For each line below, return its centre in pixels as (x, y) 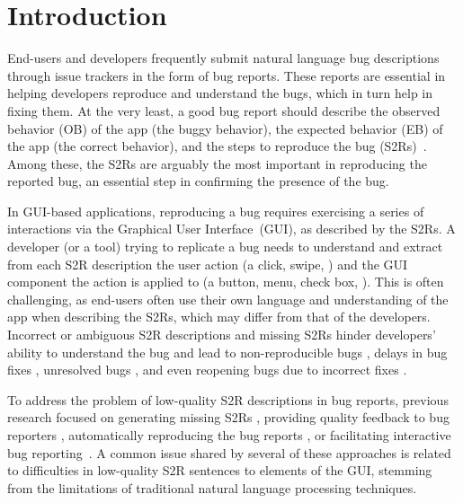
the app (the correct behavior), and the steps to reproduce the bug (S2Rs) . (217, 146)
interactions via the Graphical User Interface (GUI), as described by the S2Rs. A (231, 229)
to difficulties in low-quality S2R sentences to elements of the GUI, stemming (220, 470)
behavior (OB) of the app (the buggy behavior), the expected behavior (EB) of (225, 128)
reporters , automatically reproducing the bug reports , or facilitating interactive (229, 435)
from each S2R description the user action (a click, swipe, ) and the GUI (208, 264)
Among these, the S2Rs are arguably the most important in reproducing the (217, 163)
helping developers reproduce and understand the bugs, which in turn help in (220, 93)
